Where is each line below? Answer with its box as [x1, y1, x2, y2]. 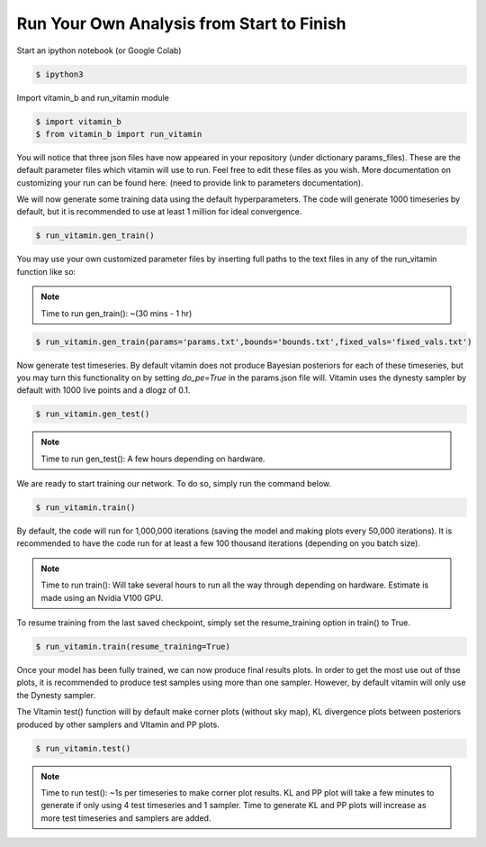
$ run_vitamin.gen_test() [35, 409, 150, 419]
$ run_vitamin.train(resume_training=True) [35, 641, 231, 651]
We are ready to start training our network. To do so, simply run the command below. [16, 478, 332, 489]
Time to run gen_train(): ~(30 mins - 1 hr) [40, 307, 193, 319]
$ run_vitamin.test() [35, 743, 131, 753]
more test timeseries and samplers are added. [40, 812, 211, 824]
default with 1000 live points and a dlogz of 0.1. [16, 385, 191, 396]
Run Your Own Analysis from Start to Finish [16, 14, 346, 33]
